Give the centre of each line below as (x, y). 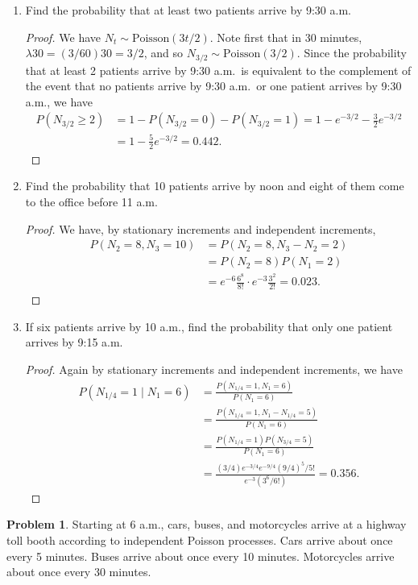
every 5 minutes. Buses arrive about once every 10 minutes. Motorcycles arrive (201, 556)
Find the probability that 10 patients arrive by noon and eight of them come (215, 186)
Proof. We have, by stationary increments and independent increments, (201, 228)
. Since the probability (352, 53)
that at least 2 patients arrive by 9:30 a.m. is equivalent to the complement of (218, 70)
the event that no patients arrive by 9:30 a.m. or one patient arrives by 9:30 (213, 86)
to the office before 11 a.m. (91, 202)
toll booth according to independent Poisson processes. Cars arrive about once (200, 539)
